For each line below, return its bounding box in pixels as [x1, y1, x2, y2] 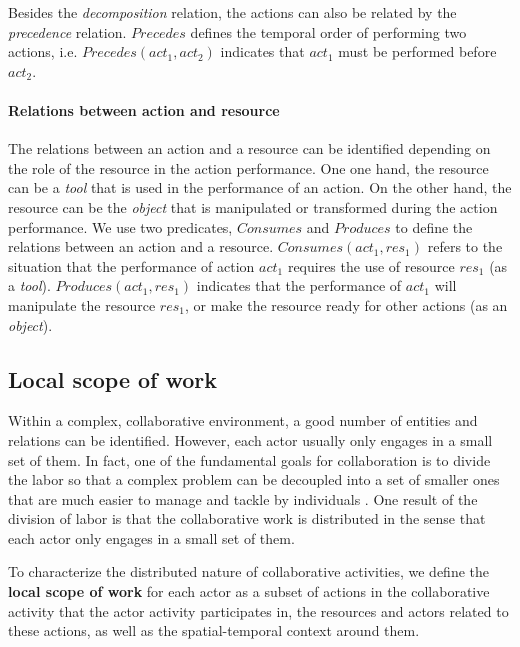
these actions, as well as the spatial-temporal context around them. [8, 620, 420, 641]
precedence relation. [8, 21, 127, 42]
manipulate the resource [8, 294, 156, 315]
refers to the [427, 236, 503, 257]
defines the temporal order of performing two [190, 21, 467, 42]
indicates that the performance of [196, 275, 402, 296]
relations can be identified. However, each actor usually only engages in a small [8, 429, 493, 450]
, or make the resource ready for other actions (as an [184, 294, 508, 315]
